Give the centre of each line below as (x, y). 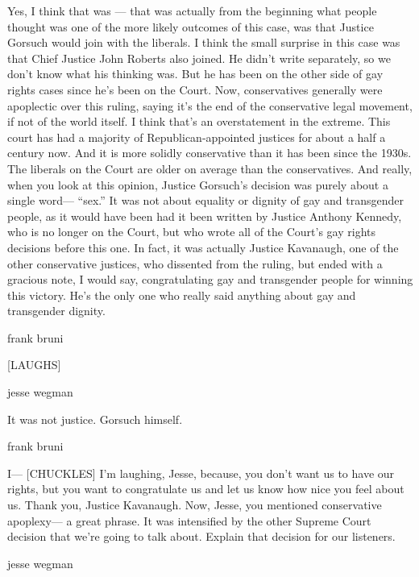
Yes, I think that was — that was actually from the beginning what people (192, 10)
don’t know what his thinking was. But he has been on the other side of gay (195, 74)
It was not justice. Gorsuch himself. (95, 419)
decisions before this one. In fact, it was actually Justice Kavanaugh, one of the (203, 247)
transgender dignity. (56, 311)
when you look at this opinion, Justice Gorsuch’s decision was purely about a (198, 184)
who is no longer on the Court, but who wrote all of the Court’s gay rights (191, 232)
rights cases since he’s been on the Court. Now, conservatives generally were (195, 89)
